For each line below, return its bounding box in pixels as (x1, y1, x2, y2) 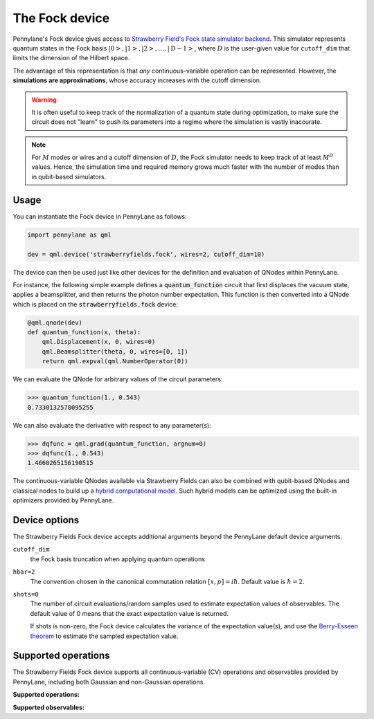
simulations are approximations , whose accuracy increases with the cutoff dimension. (12, 76, 262, 84)
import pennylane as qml (27, 230, 112, 239)
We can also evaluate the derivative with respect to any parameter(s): (12, 421, 211, 429)
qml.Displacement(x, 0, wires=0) (42, 338, 156, 346)
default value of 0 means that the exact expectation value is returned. (30, 609, 229, 617)
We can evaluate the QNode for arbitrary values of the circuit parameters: (12, 375, 223, 383)
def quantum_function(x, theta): (27, 329, 141, 336)
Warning (31, 95, 57, 104)
